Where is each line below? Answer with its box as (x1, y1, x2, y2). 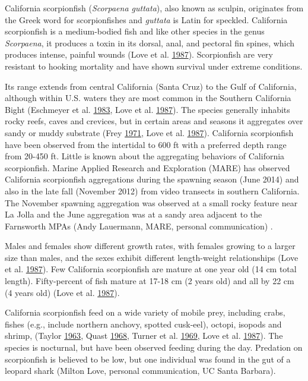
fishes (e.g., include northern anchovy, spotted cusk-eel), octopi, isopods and (5, 317, 282, 330)
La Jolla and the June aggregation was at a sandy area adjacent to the (5, 208, 262, 221)
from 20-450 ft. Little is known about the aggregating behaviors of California (5, 150, 285, 162)
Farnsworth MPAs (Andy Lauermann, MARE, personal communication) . (5, 219, 273, 232)
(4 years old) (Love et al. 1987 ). (5, 286, 120, 298)
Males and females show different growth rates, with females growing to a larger (5, 240, 296, 252)
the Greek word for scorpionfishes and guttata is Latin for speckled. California (5, 13, 288, 26)
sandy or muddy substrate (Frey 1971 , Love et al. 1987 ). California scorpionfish (5, 126, 294, 138)
